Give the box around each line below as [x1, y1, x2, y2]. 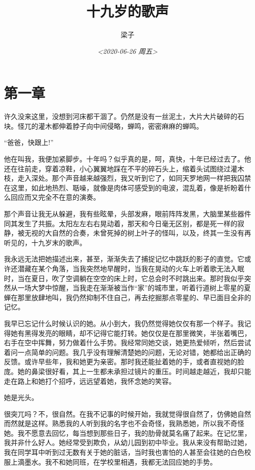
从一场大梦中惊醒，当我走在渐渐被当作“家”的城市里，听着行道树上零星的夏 [10, 282, 251, 293]
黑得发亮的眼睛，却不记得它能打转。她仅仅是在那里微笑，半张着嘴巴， [24, 328, 251, 338]
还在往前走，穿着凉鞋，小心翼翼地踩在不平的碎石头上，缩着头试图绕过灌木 [4, 163, 244, 173]
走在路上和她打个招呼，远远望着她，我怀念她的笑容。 [4, 376, 176, 386]
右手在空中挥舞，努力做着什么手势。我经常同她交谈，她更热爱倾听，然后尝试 [4, 337, 251, 348]
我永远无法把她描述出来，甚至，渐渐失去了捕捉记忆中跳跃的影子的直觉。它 [4, 254, 244, 264]
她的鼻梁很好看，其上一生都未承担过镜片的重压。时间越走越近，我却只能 [17, 366, 251, 376]
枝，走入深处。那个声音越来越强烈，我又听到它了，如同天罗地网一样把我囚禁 [4, 173, 251, 183]
